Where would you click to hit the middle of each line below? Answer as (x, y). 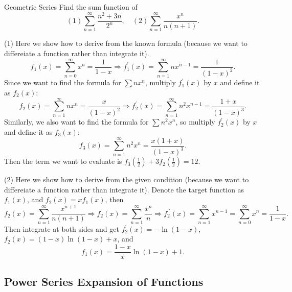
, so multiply (195, 122)
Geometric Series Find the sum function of (71, 7)
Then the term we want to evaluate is (63, 161)
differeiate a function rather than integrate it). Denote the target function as (124, 189)
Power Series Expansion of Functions (104, 281)
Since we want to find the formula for (63, 82)
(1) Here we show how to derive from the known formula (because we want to (126, 43)
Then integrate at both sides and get (62, 228)
